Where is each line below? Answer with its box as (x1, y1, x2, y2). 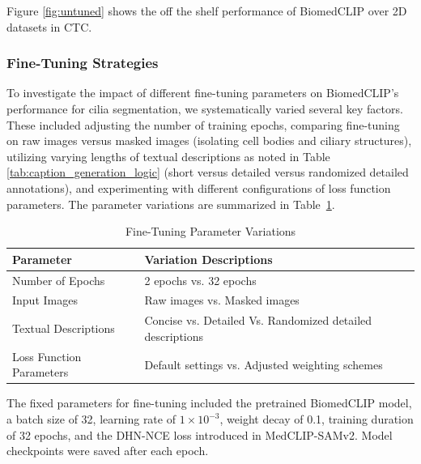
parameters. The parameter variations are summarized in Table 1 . (6, 195, 335, 212)
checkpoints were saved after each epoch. (6, 442, 209, 459)
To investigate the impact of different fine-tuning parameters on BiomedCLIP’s (6, 84, 399, 101)
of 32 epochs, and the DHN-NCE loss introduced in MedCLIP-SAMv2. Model (6, 426, 393, 443)
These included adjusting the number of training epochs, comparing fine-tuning (6, 116, 400, 133)
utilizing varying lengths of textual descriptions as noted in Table (6, 147, 330, 164)
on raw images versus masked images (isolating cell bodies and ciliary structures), (6, 132, 412, 149)
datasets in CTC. (6, 18, 92, 35)
